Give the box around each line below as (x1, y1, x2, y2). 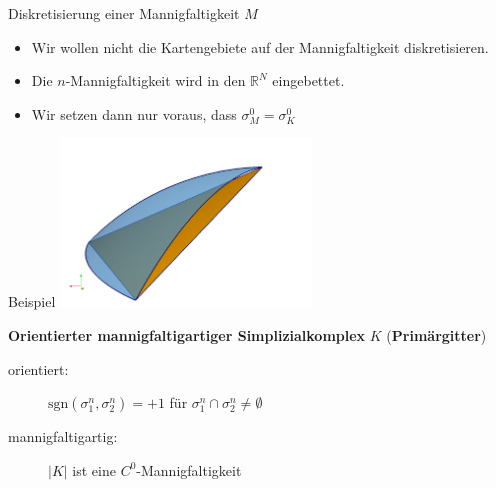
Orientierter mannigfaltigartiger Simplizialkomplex (8, 324, 366, 345)
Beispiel (8, 291, 56, 312)
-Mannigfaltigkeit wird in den (65, 70, 246, 91)
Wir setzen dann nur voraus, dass (31, 103, 237, 124)
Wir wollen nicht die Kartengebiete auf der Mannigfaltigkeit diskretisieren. (31, 36, 489, 57)
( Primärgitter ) (386, 324, 487, 345)
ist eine (72, 459, 116, 480)
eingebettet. (272, 70, 345, 91)
